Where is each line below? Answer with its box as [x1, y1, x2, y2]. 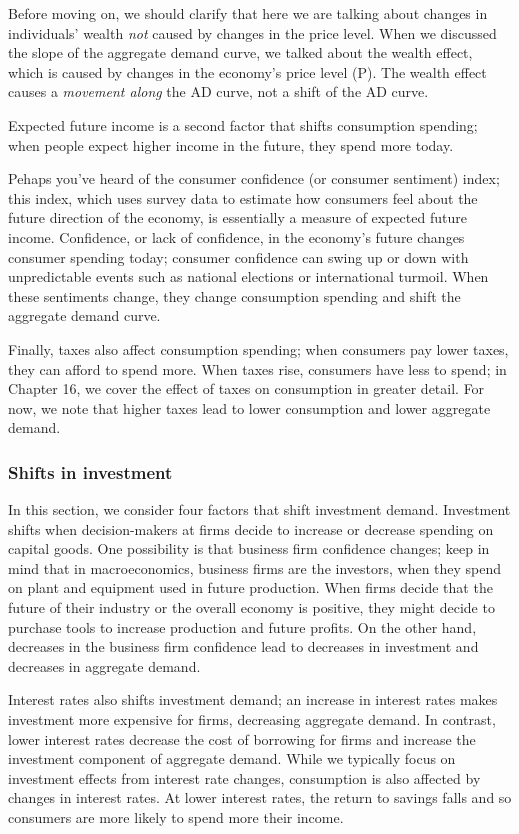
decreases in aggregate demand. [8, 655, 201, 676]
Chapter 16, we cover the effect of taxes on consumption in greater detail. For [8, 378, 485, 399]
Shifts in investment [8, 459, 173, 484]
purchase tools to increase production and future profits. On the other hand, [8, 616, 477, 637]
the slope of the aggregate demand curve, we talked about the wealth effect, [8, 42, 473, 63]
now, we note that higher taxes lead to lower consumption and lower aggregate [8, 397, 491, 418]
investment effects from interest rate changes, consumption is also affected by [8, 767, 481, 788]
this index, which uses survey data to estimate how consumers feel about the [8, 187, 478, 208]
